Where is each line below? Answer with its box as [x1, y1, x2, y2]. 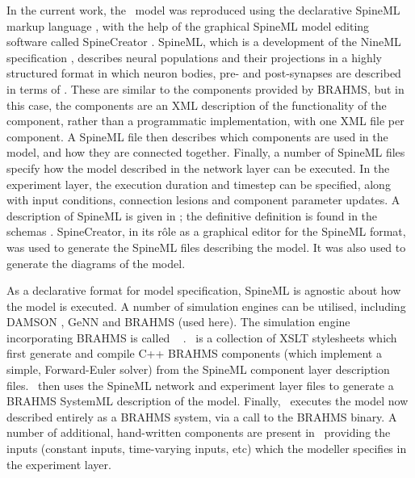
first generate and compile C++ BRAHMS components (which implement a [6, 345, 382, 362]
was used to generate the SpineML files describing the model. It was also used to [6, 238, 406, 255]
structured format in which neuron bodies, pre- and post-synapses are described [6, 65, 401, 82]
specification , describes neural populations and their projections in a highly [6, 48, 382, 65]
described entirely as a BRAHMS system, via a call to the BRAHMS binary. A [6, 408, 397, 425]
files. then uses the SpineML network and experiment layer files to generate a [6, 376, 394, 393]
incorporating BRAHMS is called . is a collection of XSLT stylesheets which [6, 329, 397, 346]
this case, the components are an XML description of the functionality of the [6, 96, 387, 113]
